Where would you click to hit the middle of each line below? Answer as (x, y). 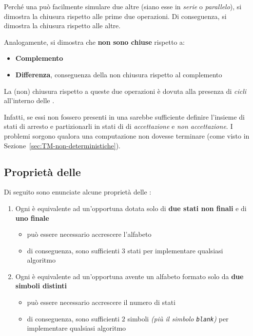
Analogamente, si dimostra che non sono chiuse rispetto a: (94, 42)
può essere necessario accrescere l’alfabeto (89, 234)
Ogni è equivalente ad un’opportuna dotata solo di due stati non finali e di (131, 208)
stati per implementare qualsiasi (175, 250)
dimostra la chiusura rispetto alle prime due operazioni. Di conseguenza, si (115, 16)
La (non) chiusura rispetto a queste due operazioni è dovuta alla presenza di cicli (125, 91)
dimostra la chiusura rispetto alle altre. (62, 26)
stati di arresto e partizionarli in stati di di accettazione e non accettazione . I (118, 126)
